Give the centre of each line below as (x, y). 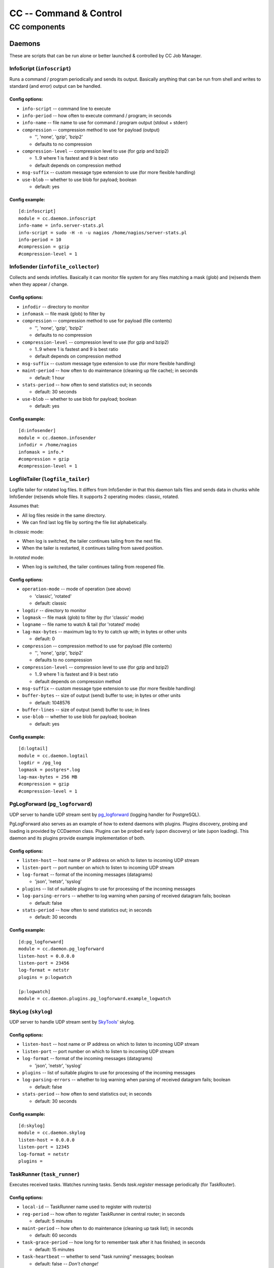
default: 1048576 (53, 702)
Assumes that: (24, 506)
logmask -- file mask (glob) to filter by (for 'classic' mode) (83, 618)
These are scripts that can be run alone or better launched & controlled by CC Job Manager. (106, 55)
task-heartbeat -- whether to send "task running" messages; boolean (98, 1257)
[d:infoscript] (37, 211)
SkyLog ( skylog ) (31, 1011)
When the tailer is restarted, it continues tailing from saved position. (93, 548)
